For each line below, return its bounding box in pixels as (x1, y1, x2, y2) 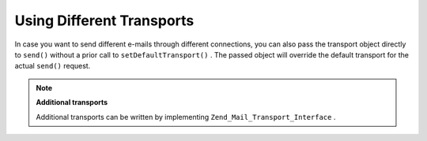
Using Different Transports (14, 12, 195, 29)
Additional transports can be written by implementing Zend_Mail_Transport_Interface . (36, 112, 336, 121)
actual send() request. (14, 61, 91, 71)
